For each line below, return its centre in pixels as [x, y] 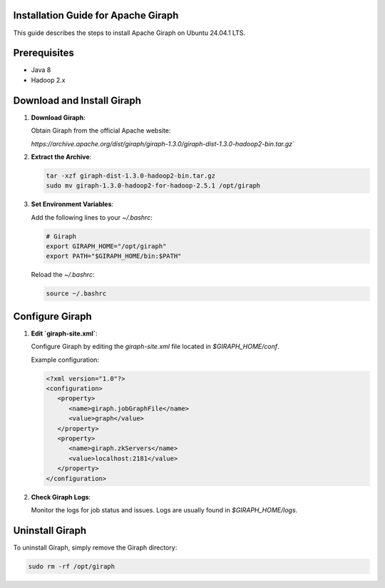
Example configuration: [65, 360]
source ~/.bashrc [76, 294]
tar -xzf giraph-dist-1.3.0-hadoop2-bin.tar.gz [130, 176]
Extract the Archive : [61, 156]
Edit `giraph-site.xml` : [64, 333]
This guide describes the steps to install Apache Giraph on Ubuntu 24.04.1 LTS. [129, 33]
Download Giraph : [58, 117]
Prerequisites [43, 53]
